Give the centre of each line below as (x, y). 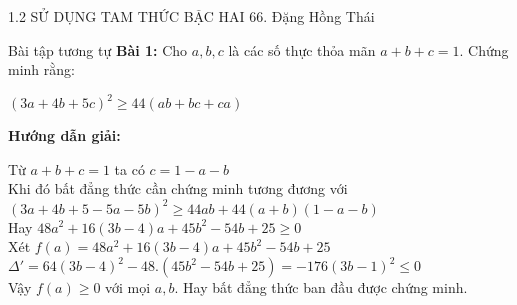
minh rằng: (41, 69)
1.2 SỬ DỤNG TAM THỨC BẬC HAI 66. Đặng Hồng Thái (191, 16)
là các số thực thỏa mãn (302, 49)
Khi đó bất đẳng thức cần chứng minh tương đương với (178, 188)
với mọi (128, 287)
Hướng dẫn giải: (64, 135)
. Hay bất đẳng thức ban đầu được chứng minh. (321, 287)
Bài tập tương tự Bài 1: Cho (98, 49)
